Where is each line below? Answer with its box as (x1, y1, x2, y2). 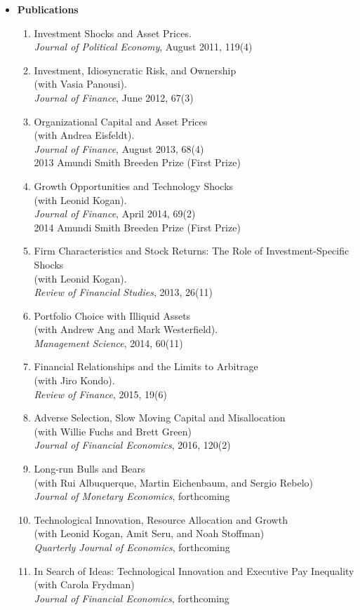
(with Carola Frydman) (34, 577, 135, 592)
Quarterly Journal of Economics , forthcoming (34, 540, 230, 554)
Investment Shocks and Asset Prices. (34, 25, 192, 40)
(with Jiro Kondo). (34, 373, 115, 388)
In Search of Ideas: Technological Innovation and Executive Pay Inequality (34, 563, 354, 578)
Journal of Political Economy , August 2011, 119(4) (34, 39, 253, 54)
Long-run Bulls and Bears (34, 461, 145, 476)
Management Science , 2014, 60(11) (34, 335, 183, 350)
